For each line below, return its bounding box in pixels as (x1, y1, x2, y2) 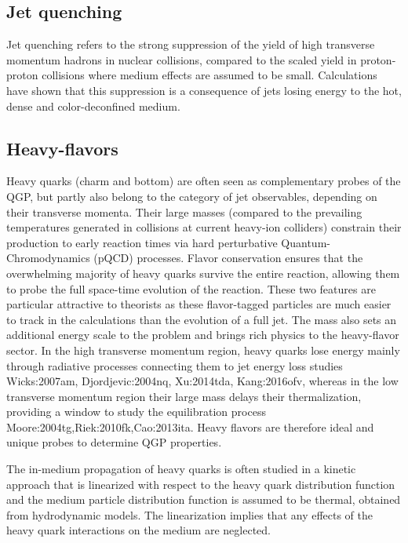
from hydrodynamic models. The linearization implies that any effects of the (6, 506, 373, 523)
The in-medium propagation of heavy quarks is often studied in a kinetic (6, 461, 356, 477)
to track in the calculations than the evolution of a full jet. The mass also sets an (6, 311, 397, 327)
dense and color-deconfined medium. (6, 97, 180, 114)
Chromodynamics (6, 250, 90, 266)
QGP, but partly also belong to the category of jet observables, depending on (6, 188, 377, 204)
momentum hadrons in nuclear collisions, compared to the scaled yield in (6, 51, 357, 67)
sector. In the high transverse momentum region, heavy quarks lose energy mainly (6, 341, 400, 358)
